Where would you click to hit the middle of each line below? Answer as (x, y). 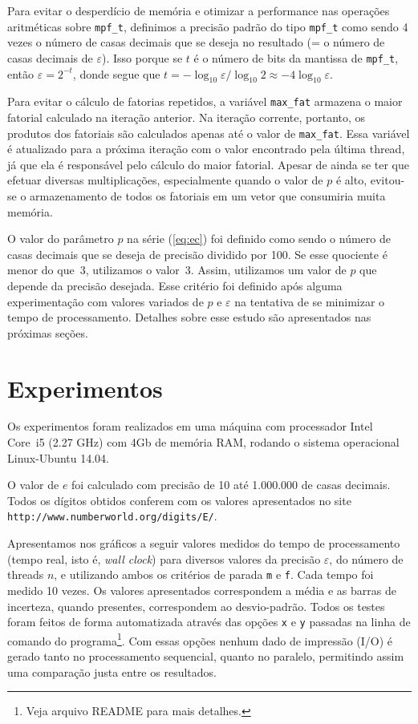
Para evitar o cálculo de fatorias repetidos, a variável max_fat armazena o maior (205, 101)
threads (26, 574)
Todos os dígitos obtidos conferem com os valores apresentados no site (179, 500)
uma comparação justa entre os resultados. (112, 671)
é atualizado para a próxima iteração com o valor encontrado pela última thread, (206, 149)
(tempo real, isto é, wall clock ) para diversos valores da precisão (164, 558)
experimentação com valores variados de (106, 301)
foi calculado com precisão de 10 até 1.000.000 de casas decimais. (231, 485)
